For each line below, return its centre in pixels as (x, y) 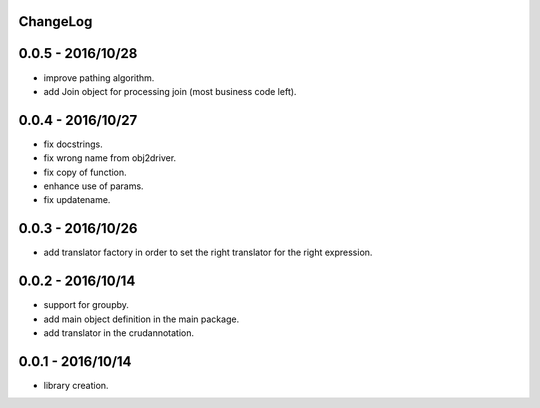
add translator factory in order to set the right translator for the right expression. (208, 252)
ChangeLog (55, 21)
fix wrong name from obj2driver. (110, 158)
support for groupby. (86, 305)
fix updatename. (77, 200)
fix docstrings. (73, 144)
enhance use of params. (93, 186)
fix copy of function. (85, 172)
